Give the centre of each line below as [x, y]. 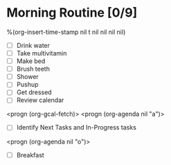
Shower [27, 77]
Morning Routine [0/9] [72, 13]
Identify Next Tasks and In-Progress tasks [76, 128]
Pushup [27, 85]
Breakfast [30, 155]
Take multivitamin [42, 53]
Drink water [33, 45]
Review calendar [40, 100]
